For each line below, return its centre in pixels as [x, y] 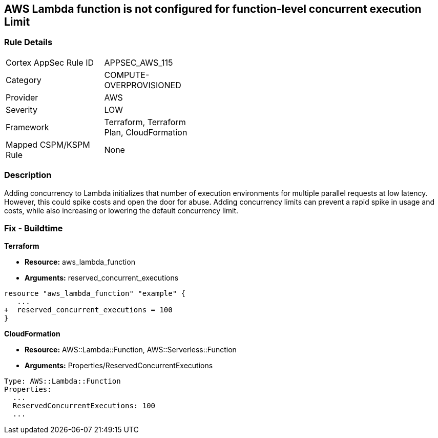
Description [28, 175]
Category [24, 80]
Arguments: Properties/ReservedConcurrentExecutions [119, 366]
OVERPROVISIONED [143, 85]
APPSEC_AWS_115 [139, 62]
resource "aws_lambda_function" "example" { [95, 294]
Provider [22, 97]
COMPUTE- [127, 75]
